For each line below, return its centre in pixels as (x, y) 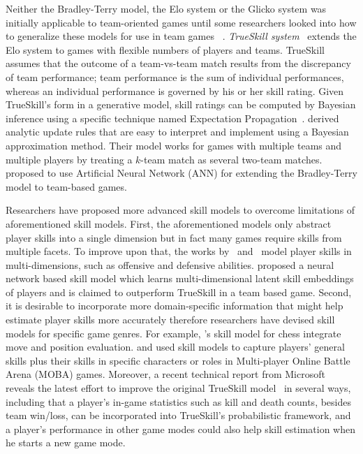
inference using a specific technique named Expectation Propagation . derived (172, 118)
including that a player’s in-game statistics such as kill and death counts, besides (178, 401)
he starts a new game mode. (66, 442)
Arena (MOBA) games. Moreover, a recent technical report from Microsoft (165, 374)
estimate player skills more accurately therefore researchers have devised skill (170, 320)
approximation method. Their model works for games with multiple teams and (174, 145)
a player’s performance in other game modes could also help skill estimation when (181, 429)
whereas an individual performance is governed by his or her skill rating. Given (175, 90)
